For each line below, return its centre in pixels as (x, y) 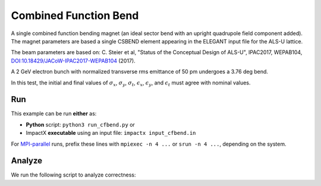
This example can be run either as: (54, 114)
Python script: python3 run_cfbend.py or (80, 124)
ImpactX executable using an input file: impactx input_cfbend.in (111, 133)
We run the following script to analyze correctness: (73, 175)
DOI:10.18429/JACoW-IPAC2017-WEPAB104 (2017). (73, 61)
